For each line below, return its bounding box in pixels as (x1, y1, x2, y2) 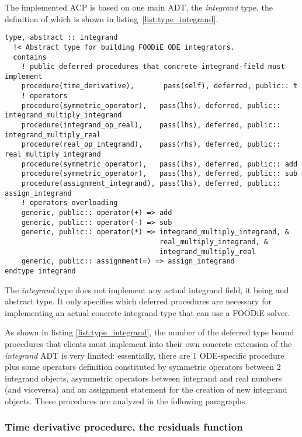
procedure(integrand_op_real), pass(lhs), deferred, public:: (21, 121, 281, 130)
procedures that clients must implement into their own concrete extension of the (5, 337, 292, 349)
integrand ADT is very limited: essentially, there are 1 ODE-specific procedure (5, 349, 284, 361)
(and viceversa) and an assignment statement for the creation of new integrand (5, 383, 287, 396)
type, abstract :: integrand (5, 33, 118, 42)
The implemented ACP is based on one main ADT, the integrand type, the (5, 1, 273, 13)
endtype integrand (5, 266, 76, 275)
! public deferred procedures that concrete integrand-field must (21, 63, 285, 71)
